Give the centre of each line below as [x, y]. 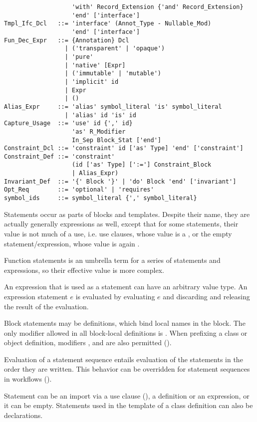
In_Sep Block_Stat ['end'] [117, 140]
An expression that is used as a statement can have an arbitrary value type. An [126, 287]
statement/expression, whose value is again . [72, 243]
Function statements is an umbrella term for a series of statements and [112, 260]
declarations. [23, 415]
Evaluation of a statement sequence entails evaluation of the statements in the [124, 359]
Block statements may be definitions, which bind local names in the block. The [125, 323]
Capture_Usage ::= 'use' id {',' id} [68, 123]
